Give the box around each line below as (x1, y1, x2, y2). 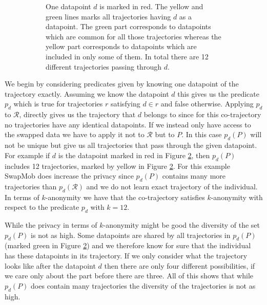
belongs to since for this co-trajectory (143, 109, 261, 120)
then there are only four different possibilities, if (104, 260, 255, 271)
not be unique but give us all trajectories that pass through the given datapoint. (5, 140, 257, 150)
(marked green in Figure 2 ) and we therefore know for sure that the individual (5, 240, 251, 251)
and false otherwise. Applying (160, 98, 254, 109)
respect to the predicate (5, 202, 79, 212)
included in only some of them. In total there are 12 (46, 51, 209, 61)
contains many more (162, 170, 226, 181)
